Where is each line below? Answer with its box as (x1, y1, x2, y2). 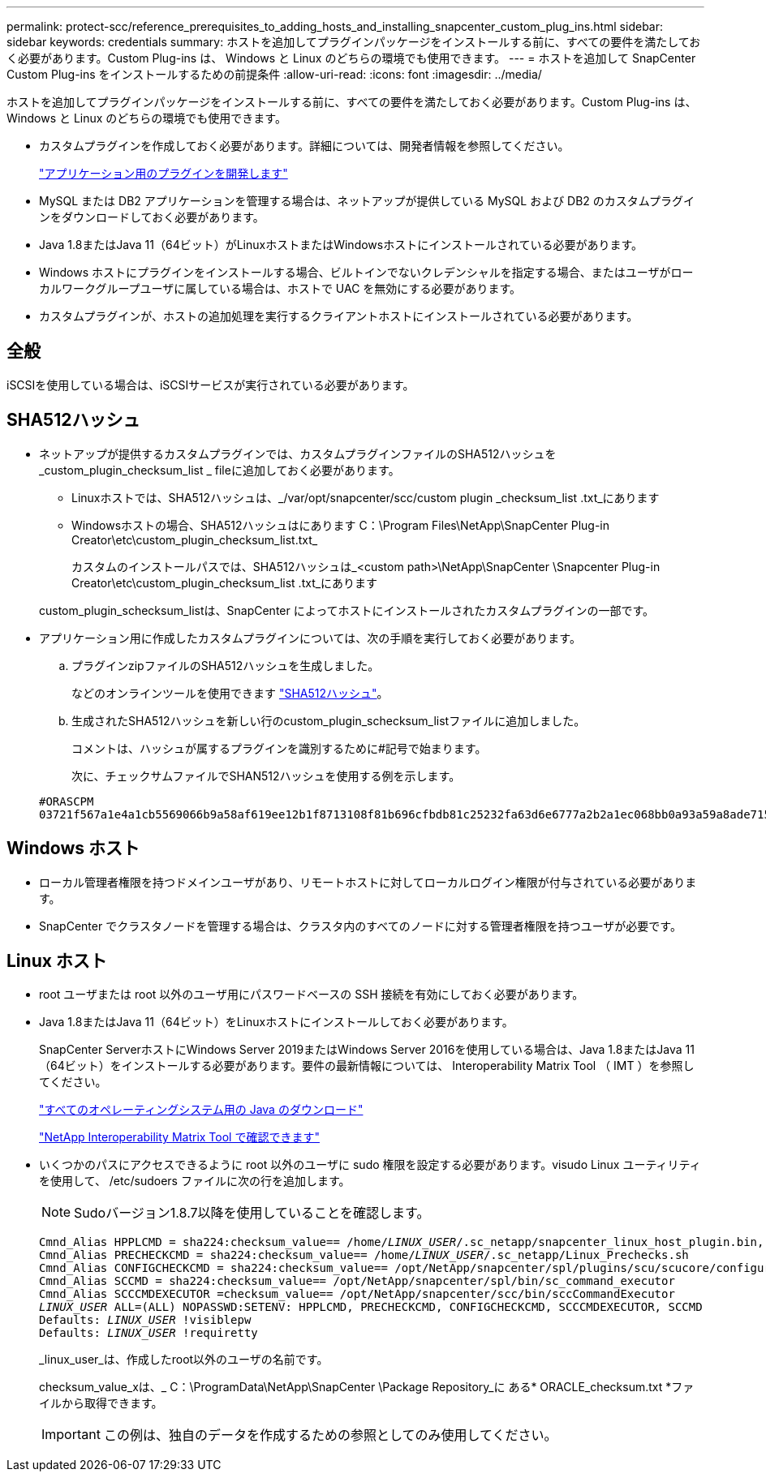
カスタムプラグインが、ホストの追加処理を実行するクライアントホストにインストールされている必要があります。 (39, 309, 639, 323)
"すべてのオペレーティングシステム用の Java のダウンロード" (39, 1102, 364, 1117)
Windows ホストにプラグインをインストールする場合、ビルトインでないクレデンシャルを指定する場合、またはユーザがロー (39, 265, 694, 279)
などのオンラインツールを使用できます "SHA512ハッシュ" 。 (71, 685, 389, 700)
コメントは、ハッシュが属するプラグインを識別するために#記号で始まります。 (71, 741, 487, 755)
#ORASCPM (39, 794, 94, 808)
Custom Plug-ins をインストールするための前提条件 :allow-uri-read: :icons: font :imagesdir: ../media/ (6, 67, 542, 81)
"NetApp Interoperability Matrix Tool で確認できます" (39, 1130, 320, 1145)
